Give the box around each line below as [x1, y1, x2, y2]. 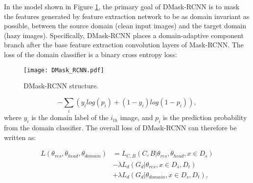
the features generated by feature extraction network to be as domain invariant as [4, 11, 250, 21]
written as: [4, 132, 36, 142]
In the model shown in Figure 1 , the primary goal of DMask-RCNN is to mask [4, 1, 240, 11]
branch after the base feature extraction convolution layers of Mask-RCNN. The [4, 40, 244, 50]
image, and [120, 112, 153, 122]
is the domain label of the [31, 112, 109, 122]
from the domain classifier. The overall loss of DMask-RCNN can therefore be [4, 122, 237, 132]
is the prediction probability [162, 112, 247, 122]
